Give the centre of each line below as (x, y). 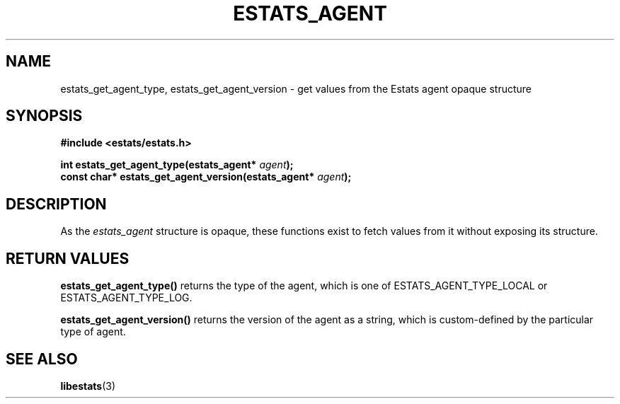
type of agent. (93, 332)
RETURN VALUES (68, 258)
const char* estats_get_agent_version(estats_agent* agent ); (206, 177)
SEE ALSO (42, 359)
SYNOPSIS (44, 116)
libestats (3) (88, 386)
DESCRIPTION (56, 204)
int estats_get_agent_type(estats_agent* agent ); (177, 165)
